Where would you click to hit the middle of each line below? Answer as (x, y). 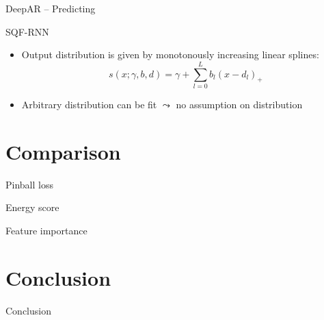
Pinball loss (29, 184)
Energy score (32, 207)
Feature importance (46, 230)
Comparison (63, 151)
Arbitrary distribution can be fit (89, 104)
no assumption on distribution (239, 104)
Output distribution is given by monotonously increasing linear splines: (170, 54)
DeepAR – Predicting (51, 8)
